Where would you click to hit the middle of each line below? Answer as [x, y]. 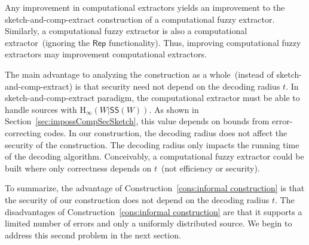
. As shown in [174, 109]
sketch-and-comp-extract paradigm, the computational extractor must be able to [152, 98]
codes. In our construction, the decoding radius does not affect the [166, 132]
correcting [23, 132]
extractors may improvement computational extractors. [106, 54]
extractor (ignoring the [48, 42]
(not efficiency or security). [211, 168]
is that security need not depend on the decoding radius [178, 86]
